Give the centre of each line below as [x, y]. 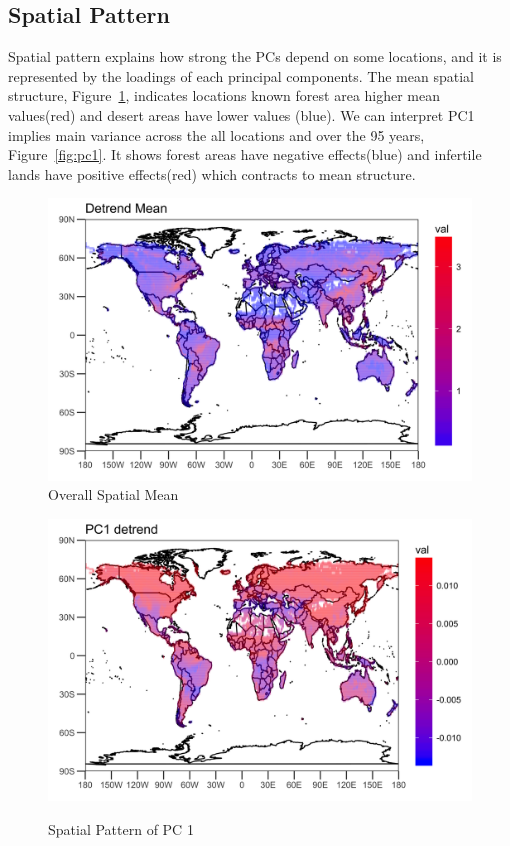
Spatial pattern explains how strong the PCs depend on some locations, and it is [255, 56]
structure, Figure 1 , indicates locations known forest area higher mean [224, 95]
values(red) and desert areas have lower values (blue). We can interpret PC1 [241, 114]
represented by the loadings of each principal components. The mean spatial [241, 75]
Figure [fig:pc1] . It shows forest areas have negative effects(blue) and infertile [245, 154]
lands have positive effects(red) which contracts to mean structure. [212, 173]
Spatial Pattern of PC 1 [121, 828]
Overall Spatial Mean [113, 494]
